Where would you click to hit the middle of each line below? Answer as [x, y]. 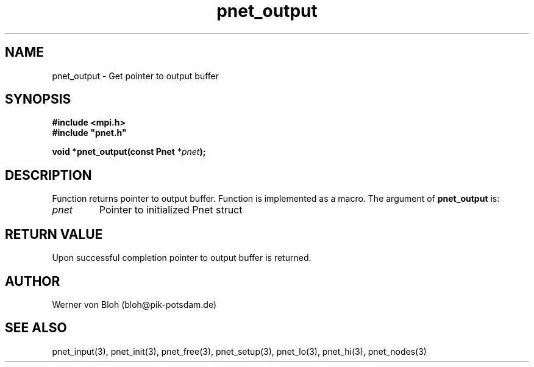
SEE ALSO [36, 328]
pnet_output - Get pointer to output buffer [136, 76]
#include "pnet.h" [89, 133]
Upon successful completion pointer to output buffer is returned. [182, 258]
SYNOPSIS [38, 99]
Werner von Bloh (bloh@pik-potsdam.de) [134, 304]
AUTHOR [33, 281]
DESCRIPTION [48, 175]
